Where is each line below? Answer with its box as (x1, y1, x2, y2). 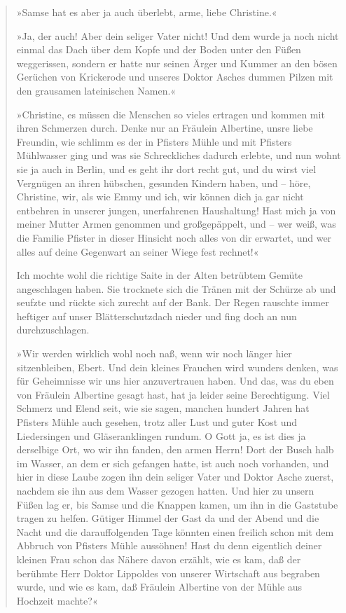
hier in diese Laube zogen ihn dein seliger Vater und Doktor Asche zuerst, (16, 469, 334, 484)
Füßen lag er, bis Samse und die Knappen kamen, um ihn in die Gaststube (16, 497, 338, 511)
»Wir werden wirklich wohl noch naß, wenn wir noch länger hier (16, 346, 292, 361)
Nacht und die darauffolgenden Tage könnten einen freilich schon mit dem (16, 524, 334, 539)
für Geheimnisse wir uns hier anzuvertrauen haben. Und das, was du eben (16, 373, 334, 388)
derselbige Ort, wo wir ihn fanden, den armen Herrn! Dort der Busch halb (16, 442, 334, 457)
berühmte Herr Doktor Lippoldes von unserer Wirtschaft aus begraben (16, 565, 320, 580)
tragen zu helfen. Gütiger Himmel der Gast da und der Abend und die (16, 511, 319, 525)
